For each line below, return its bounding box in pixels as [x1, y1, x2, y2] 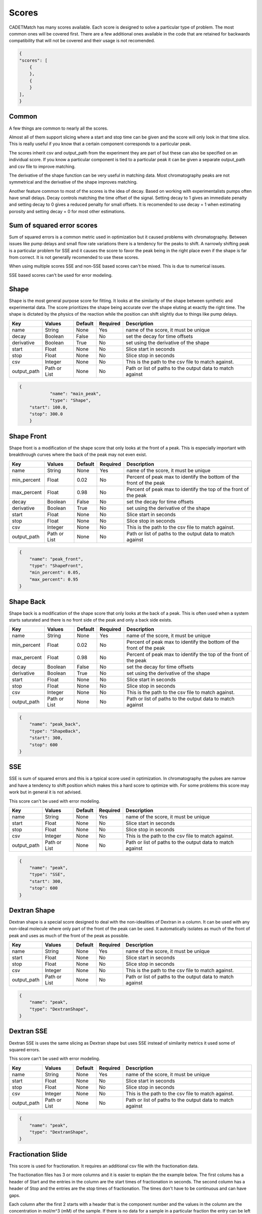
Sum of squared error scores [9, 221, 98, 229]
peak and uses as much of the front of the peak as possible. [9, 932, 130, 938]
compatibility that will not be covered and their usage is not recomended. [9, 38, 155, 44]
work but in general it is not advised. [9, 789, 82, 795]
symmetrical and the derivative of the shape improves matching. [9, 179, 138, 185]
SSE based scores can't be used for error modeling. [9, 272, 113, 278]
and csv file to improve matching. [9, 163, 76, 169]
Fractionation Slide [9, 1150, 67, 1158]
